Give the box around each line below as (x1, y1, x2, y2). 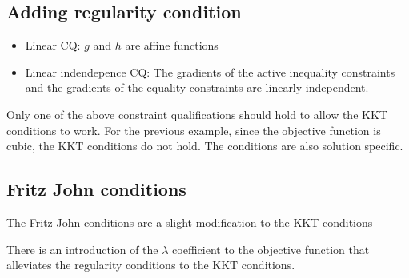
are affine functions (125, 37, 219, 54)
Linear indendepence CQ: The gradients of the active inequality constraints (25, 63, 395, 80)
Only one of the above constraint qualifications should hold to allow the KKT (6, 105, 387, 122)
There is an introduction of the (6, 240, 158, 257)
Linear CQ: (25, 37, 81, 54)
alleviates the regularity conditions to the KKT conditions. (6, 256, 295, 273)
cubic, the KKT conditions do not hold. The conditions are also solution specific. (6, 137, 403, 154)
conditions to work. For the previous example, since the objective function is (6, 121, 381, 138)
